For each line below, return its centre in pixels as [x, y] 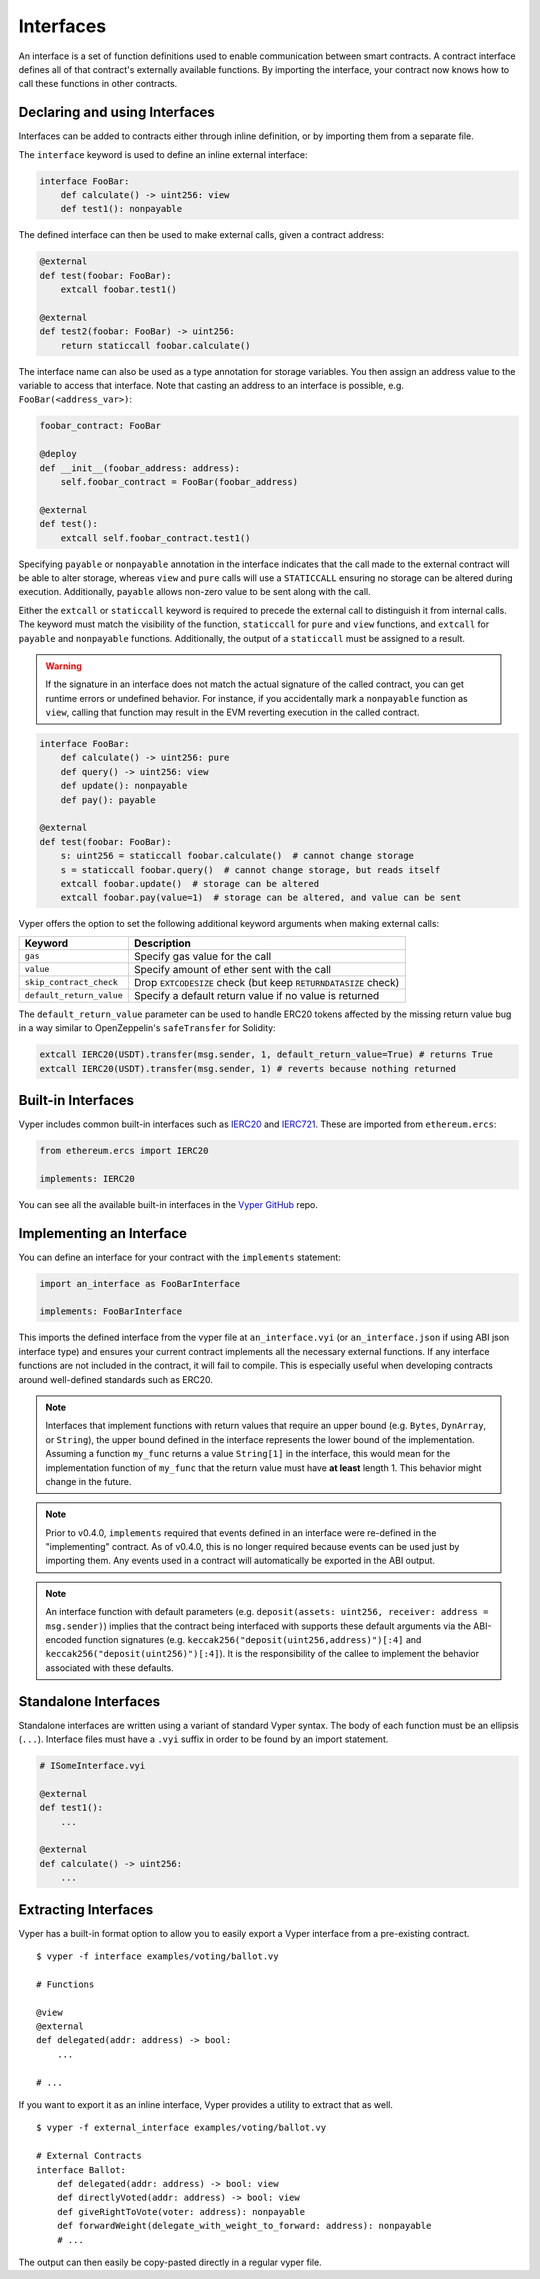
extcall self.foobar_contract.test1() [155, 538]
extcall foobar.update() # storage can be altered [190, 883]
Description [162, 943]
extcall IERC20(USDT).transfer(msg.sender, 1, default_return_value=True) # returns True [266, 1054]
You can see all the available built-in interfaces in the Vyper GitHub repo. [168, 1204]
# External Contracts [89, 2156]
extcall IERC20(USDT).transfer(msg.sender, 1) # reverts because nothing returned [248, 1068]
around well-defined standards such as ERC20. [116, 1379]
